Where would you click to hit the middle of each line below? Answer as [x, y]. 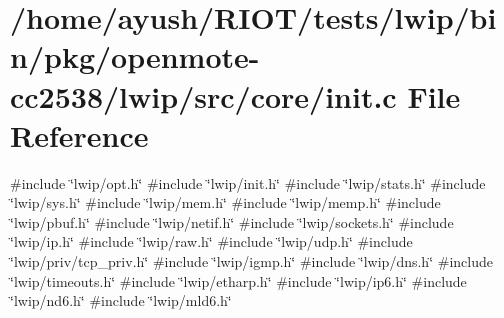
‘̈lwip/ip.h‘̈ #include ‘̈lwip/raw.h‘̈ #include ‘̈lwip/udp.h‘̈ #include [211, 241]
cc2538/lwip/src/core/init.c [203, 95]
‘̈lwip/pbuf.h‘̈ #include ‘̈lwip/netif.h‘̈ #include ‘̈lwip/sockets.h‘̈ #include [232, 221]
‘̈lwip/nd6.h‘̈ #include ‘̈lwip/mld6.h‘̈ [121, 300]
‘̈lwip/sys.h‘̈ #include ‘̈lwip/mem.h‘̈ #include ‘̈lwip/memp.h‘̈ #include [225, 202]
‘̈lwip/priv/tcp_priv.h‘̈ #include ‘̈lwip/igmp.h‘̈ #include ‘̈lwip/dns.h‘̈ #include [251, 261]
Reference [79, 134]
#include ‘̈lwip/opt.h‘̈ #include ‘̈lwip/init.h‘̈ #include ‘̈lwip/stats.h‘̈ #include [248, 182]
